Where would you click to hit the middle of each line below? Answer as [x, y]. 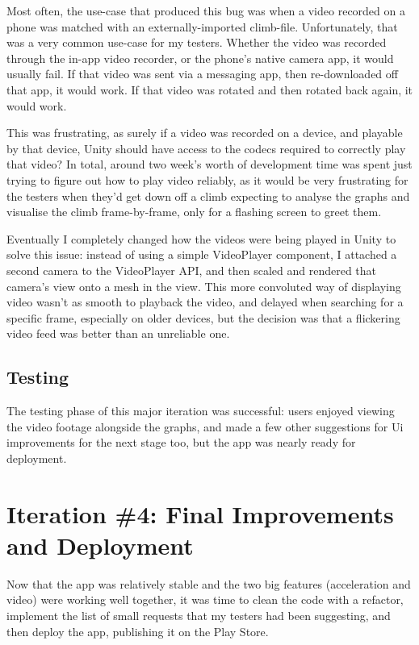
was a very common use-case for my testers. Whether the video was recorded [197, 42]
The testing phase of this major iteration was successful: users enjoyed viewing [201, 411]
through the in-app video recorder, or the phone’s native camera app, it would [200, 58]
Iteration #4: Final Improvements [200, 513]
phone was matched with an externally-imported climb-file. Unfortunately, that [202, 26]
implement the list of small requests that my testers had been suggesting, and [199, 615]
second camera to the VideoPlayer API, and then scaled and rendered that [192, 270]
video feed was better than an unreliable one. [118, 333]
